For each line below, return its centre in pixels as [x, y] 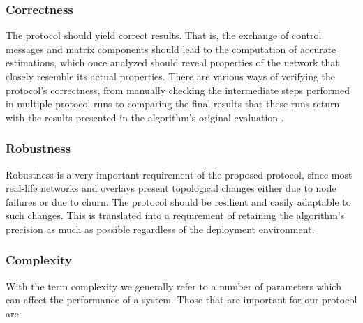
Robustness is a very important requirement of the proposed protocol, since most [179, 174]
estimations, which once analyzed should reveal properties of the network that [172, 62]
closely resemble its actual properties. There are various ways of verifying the [171, 76]
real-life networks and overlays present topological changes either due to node [171, 188]
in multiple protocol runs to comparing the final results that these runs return [173, 104]
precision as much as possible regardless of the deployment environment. [160, 228]
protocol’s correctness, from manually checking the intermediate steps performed [178, 90]
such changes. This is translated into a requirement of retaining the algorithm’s [175, 215]
